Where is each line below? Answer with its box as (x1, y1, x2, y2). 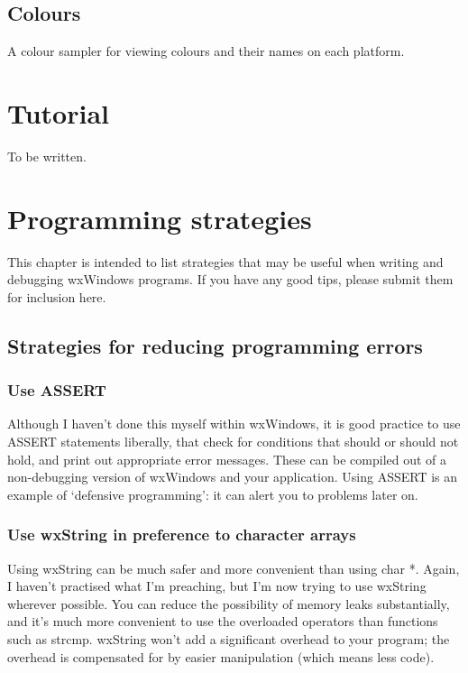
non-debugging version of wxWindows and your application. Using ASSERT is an (7, 467, 458, 486)
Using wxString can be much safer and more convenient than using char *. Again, (7, 558, 460, 577)
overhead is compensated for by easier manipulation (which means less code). (7, 647, 435, 666)
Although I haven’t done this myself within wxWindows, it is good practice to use (7, 414, 461, 433)
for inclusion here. (7, 287, 106, 306)
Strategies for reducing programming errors (7, 331, 423, 359)
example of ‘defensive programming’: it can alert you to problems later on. (7, 484, 418, 503)
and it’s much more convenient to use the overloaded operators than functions (7, 612, 438, 631)
